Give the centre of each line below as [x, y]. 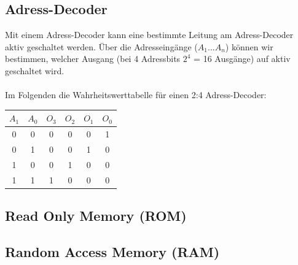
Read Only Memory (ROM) [96, 216]
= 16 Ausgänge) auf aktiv [242, 59]
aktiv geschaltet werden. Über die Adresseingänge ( [101, 46]
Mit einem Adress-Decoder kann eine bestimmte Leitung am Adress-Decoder [149, 35]
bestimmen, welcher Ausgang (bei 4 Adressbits [93, 59]
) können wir [249, 46]
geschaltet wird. [35, 70]
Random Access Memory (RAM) [112, 251]
